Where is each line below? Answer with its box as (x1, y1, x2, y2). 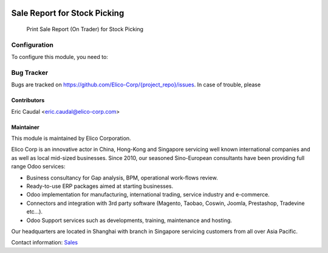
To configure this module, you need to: (11, 54, 109, 61)
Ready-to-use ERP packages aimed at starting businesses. (26, 182, 174, 190)
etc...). (26, 208, 43, 215)
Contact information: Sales (11, 239, 78, 246)
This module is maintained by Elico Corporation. (11, 134, 131, 142)
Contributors (11, 97, 45, 104)
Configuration (11, 40, 54, 49)
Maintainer (11, 123, 39, 131)
